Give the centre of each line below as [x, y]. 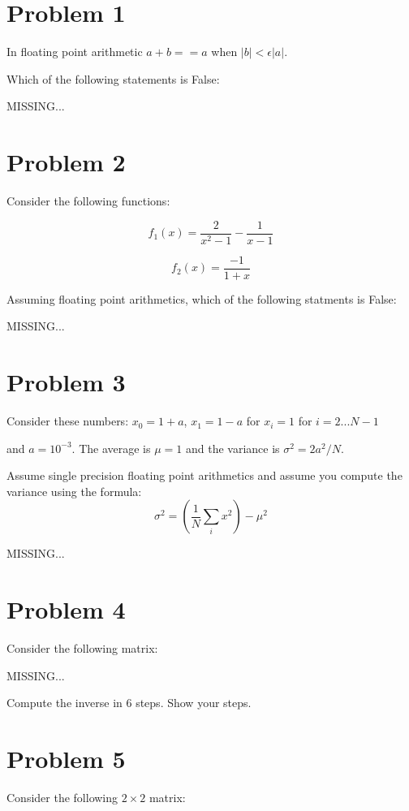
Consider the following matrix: [82, 648]
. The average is [111, 448]
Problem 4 [66, 609]
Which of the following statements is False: [113, 78]
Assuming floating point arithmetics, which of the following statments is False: [202, 298]
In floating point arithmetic [75, 52]
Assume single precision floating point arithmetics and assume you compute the [204, 475]
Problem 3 [66, 382]
